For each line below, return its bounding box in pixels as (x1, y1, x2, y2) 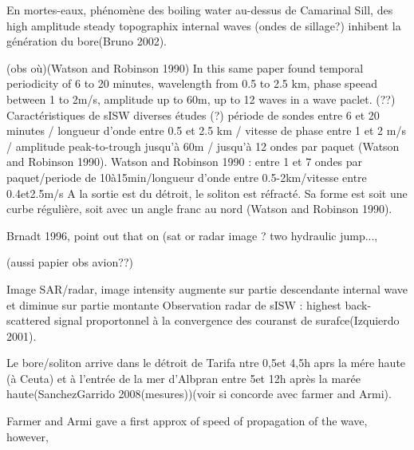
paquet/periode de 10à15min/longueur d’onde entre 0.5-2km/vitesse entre (6, 168, 367, 185)
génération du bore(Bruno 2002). (6, 33, 168, 49)
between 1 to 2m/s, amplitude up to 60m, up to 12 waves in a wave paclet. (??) (6, 90, 396, 107)
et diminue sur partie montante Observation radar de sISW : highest (6, 296, 341, 313)
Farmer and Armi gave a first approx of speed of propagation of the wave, (6, 412, 368, 429)
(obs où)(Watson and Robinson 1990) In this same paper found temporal (6, 59, 364, 76)
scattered (6, 312, 51, 329)
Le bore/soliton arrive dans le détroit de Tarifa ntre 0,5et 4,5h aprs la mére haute (6, 354, 406, 371)
